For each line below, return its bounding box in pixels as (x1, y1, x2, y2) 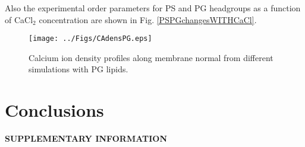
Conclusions (5, 98, 104, 122)
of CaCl (5, 13, 33, 25)
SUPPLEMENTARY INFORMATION (5, 132, 168, 145)
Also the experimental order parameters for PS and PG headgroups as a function (5, 2, 301, 14)
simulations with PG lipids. (29, 63, 128, 75)
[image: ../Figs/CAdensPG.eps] (29, 34, 152, 43)
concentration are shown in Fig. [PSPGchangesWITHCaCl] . (39, 13, 257, 25)
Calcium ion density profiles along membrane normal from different (29, 51, 273, 63)
